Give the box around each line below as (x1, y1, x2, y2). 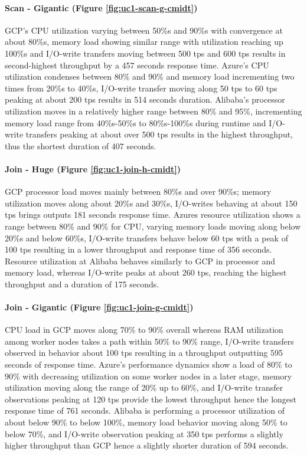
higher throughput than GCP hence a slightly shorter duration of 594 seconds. (5, 439, 289, 451)
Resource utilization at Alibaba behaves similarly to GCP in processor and (5, 254, 275, 267)
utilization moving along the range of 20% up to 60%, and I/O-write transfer (5, 381, 283, 394)
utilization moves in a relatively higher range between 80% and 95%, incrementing (5, 104, 302, 117)
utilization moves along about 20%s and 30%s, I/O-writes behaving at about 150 (5, 197, 298, 209)
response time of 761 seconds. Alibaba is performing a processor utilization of (5, 404, 285, 417)
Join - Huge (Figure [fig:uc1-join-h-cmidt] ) (5, 162, 181, 175)
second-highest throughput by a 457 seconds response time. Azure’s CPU (5, 58, 269, 71)
